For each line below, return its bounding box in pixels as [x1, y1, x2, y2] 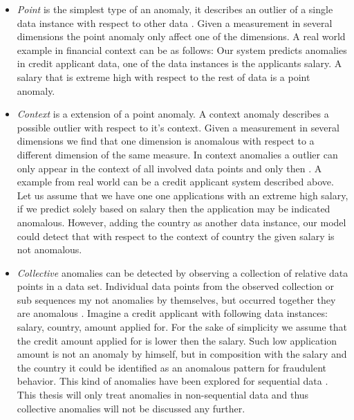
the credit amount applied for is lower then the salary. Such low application [17, 333, 337, 347]
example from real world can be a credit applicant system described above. [17, 174, 334, 189]
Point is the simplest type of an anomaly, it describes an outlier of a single [17, 2, 333, 16]
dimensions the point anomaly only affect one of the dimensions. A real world [17, 29, 346, 44]
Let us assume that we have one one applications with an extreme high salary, [17, 188, 348, 202]
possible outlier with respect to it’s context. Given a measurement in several [17, 120, 339, 134]
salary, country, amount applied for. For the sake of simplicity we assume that [17, 320, 347, 334]
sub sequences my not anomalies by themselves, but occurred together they [17, 292, 336, 307]
